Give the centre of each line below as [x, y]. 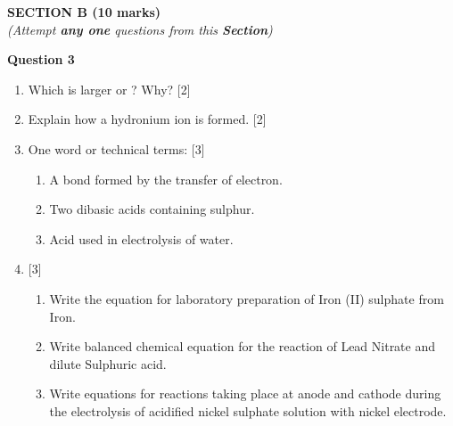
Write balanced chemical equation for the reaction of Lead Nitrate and [243, 346]
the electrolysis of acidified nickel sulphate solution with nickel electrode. [248, 410]
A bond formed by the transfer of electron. [166, 179]
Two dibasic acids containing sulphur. [152, 209]
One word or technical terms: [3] [116, 148]
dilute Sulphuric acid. [108, 363]
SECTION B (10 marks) [84, 12]
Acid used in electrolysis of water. [141, 238]
